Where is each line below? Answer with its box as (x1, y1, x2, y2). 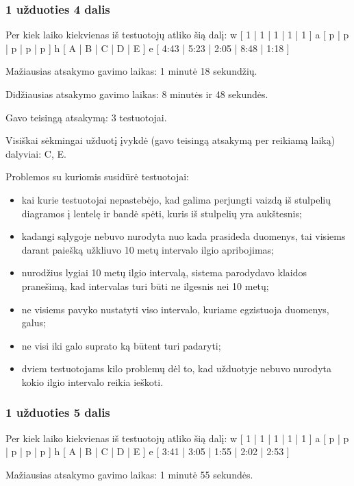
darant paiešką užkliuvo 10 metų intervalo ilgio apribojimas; (21, 242, 274, 256)
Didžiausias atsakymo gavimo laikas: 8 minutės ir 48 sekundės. (5, 87, 268, 101)
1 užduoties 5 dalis (5, 404, 110, 421)
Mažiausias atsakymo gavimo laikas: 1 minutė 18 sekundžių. (5, 64, 257, 78)
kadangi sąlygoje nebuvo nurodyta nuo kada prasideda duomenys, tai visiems (21, 229, 346, 243)
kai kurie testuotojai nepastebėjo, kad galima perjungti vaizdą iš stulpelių (21, 192, 331, 206)
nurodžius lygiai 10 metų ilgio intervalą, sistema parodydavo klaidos (21, 265, 307, 280)
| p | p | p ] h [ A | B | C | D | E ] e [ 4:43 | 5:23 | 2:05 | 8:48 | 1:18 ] (5, 40, 290, 55)
